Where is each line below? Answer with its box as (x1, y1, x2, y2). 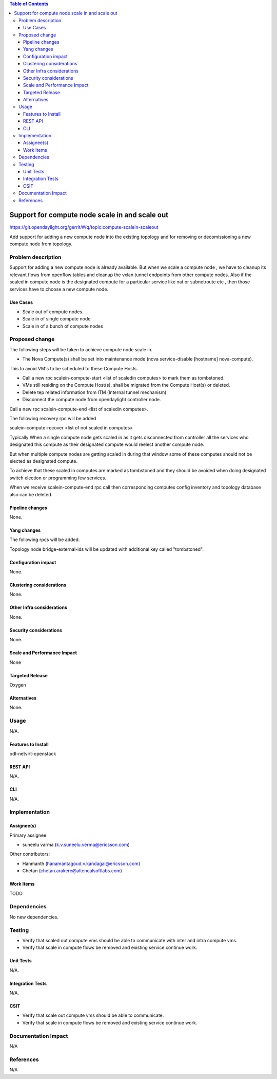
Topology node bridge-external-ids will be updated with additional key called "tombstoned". (9, 546, 204, 552)
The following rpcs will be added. (9, 536, 80, 543)
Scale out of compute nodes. (22, 309, 84, 315)
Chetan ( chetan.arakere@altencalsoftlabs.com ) (22, 868, 123, 874)
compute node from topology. (9, 241, 73, 247)
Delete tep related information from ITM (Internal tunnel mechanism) (22, 389, 167, 395)
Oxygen (9, 682, 26, 688)
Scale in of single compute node (22, 316, 91, 322)
